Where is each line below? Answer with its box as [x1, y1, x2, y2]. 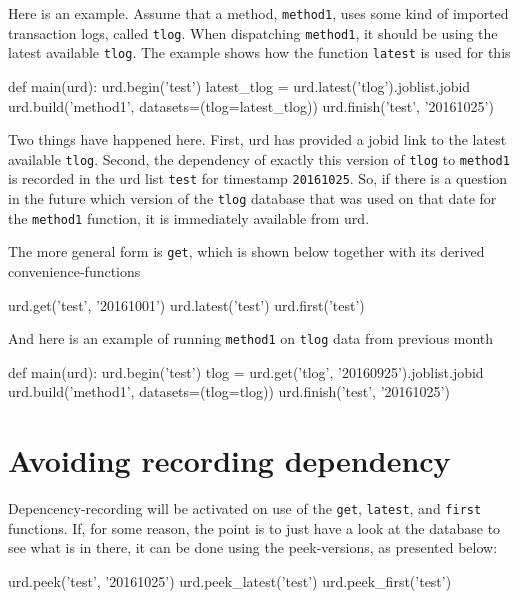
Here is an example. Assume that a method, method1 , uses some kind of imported [8, 3, 509, 23]
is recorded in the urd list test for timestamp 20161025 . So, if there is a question [8, 168, 508, 189]
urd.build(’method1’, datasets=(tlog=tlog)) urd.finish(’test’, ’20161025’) [8, 381, 450, 402]
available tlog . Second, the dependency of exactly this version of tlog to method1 [8, 148, 510, 169]
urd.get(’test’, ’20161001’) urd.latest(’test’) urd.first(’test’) [8, 294, 365, 315]
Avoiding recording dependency [8, 440, 451, 481]
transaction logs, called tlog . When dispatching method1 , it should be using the [8, 22, 498, 43]
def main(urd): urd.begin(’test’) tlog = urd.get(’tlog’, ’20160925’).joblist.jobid [8, 361, 484, 382]
